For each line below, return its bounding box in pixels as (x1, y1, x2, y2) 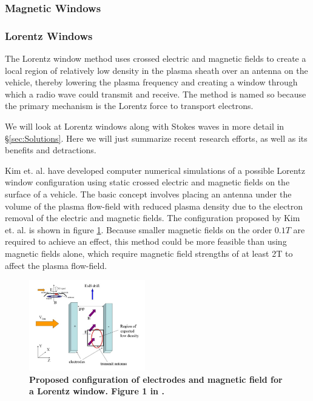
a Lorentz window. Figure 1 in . (29, 385, 164, 397)
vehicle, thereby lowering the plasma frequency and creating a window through (5, 76, 298, 88)
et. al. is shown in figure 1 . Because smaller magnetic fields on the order (5, 223, 272, 236)
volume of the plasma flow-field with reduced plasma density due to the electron (5, 199, 303, 212)
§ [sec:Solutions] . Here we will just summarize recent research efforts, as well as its (5, 131, 308, 144)
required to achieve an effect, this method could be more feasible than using (5, 235, 287, 248)
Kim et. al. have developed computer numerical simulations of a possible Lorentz (5, 164, 305, 176)
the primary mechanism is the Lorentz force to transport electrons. (5, 99, 254, 112)
